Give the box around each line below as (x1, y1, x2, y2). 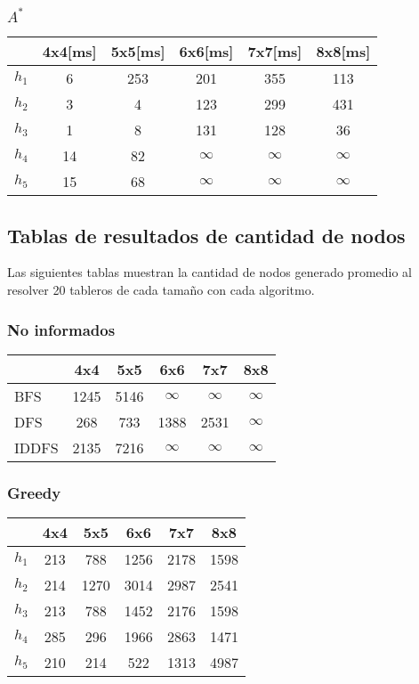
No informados (7, 318, 116, 340)
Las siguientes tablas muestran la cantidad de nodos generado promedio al (7, 263, 412, 281)
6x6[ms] (179, 41, 234, 62)
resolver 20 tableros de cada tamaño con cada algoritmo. (7, 281, 315, 299)
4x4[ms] (42, 41, 97, 62)
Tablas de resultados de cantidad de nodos (7, 221, 406, 248)
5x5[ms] (110, 41, 165, 62)
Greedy (7, 481, 61, 503)
